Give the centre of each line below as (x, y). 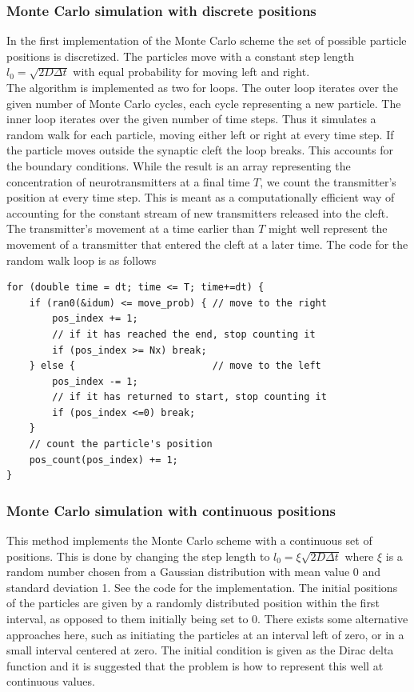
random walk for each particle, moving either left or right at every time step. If (200, 134)
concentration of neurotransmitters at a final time (128, 181)
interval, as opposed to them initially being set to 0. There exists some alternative (207, 619)
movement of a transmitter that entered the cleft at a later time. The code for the (207, 244)
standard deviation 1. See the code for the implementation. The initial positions (202, 587)
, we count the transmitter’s (328, 181)
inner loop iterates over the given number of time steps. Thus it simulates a (191, 119)
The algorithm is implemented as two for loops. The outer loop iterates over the (203, 87)
